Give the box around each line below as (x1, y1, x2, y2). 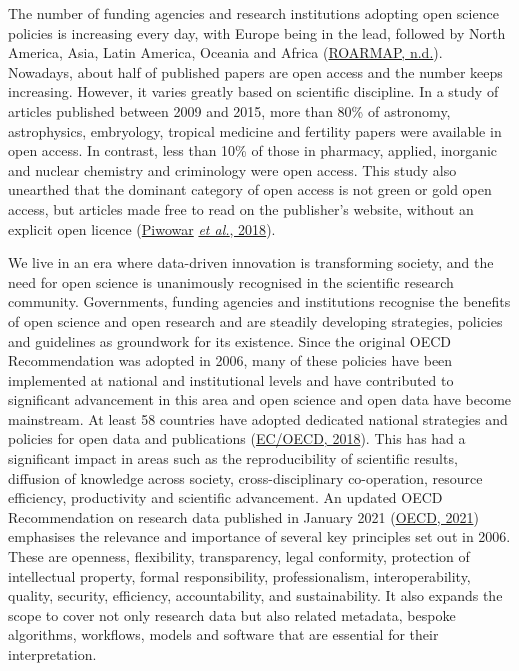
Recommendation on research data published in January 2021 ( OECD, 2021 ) (8, 506, 479, 527)
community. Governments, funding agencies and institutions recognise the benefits (8, 291, 511, 312)
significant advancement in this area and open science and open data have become (8, 389, 512, 410)
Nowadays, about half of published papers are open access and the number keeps (8, 61, 503, 82)
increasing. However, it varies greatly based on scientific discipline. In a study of (8, 81, 499, 102)
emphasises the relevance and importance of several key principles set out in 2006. (8, 526, 511, 547)
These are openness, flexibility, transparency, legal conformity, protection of (8, 546, 470, 567)
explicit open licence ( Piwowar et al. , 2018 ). (8, 218, 276, 239)
